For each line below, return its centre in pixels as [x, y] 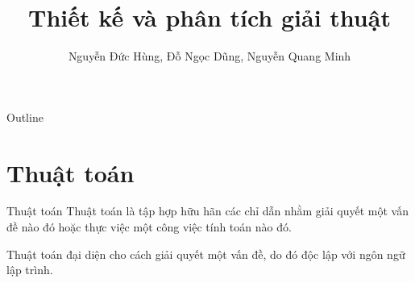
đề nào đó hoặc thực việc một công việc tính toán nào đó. [149, 227]
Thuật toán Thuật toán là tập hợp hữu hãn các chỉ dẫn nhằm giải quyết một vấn [207, 211]
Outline [25, 117]
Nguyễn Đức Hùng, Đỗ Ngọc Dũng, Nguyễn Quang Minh [210, 56]
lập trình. [30, 270]
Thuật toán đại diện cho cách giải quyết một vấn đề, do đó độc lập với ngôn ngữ [206, 254]
